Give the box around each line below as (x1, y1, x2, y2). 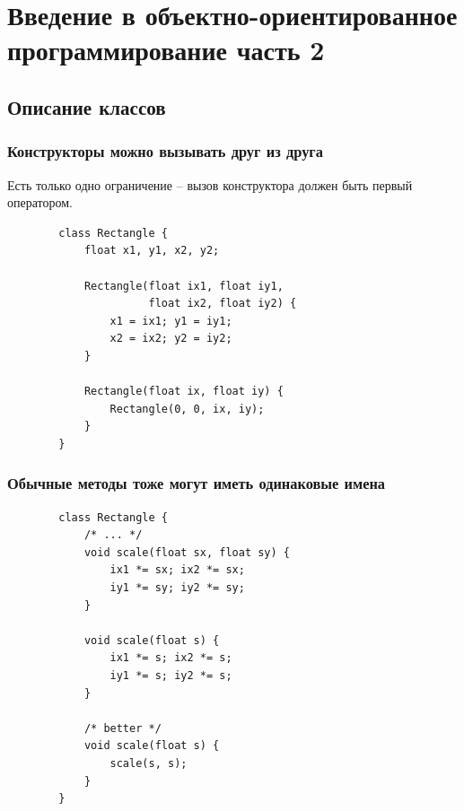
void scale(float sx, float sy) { (83, 545, 290, 559)
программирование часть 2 (7, 31, 325, 68)
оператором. (7, 193, 73, 212)
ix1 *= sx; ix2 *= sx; (109, 563, 245, 577)
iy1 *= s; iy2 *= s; (109, 669, 232, 683)
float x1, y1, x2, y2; (83, 244, 220, 257)
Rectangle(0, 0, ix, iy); (109, 402, 265, 415)
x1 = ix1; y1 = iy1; (109, 314, 232, 327)
